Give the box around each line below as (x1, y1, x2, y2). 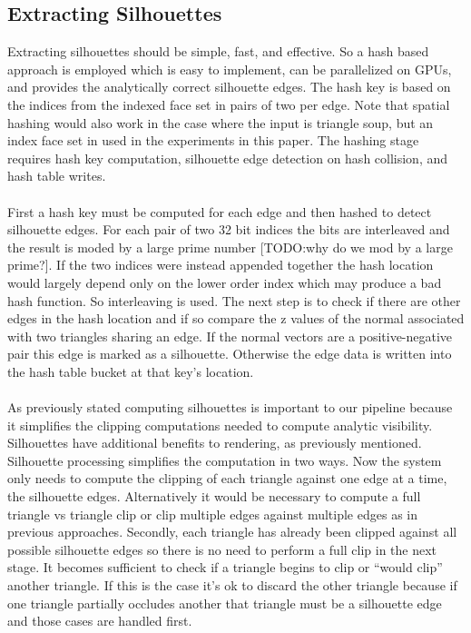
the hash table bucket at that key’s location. (7, 361, 254, 381)
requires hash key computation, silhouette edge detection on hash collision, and (7, 148, 448, 167)
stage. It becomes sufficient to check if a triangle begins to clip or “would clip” (7, 558, 443, 577)
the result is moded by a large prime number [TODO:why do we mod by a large (7, 237, 453, 256)
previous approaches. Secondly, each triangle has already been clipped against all (7, 522, 457, 541)
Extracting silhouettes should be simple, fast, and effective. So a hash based (7, 42, 429, 61)
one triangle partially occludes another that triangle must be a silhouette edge (7, 593, 442, 612)
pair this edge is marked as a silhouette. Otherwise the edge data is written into (7, 344, 452, 363)
